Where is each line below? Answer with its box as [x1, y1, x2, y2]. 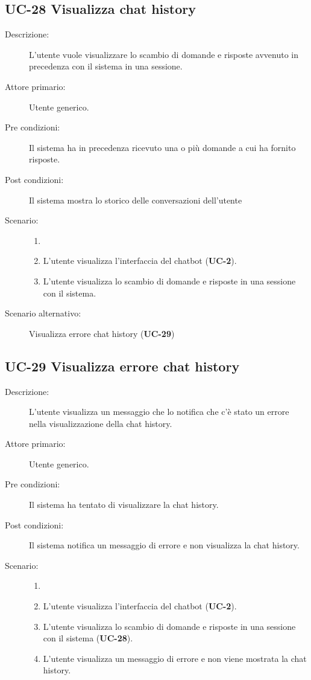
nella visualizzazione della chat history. [29, 417, 172, 429]
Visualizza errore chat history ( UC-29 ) [29, 327, 175, 339]
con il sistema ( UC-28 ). [43, 632, 133, 644]
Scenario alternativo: [5, 307, 81, 319]
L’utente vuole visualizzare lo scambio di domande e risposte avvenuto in [29, 48, 299, 60]
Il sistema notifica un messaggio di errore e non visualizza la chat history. [29, 539, 300, 551]
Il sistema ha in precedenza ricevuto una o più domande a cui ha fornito [29, 141, 296, 153]
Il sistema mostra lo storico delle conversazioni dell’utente [29, 193, 242, 206]
